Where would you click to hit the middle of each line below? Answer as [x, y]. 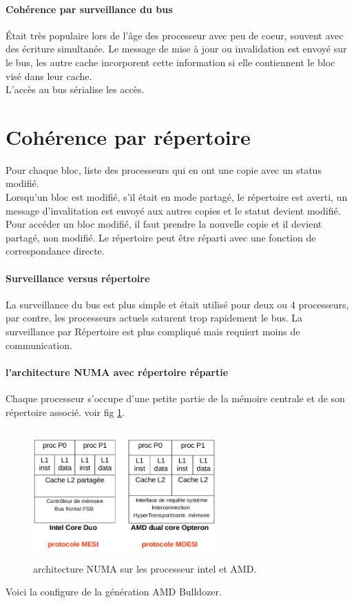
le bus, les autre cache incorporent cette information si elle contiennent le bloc [170, 62]
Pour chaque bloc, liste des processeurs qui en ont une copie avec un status [164, 169]
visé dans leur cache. [49, 76]
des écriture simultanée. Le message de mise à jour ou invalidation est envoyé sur [176, 49]
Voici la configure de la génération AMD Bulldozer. [114, 592]
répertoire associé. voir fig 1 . [65, 412]
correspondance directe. [55, 251]
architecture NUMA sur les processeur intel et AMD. [145, 568]
